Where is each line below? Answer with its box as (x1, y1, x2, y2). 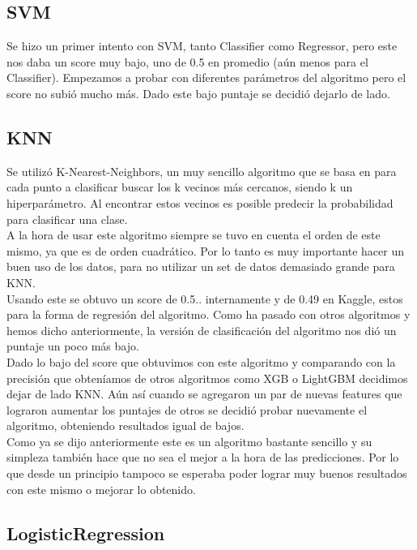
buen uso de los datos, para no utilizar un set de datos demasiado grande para (6, 258, 395, 275)
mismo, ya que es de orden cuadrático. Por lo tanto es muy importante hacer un (6, 242, 404, 259)
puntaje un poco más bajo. (6, 337, 139, 354)
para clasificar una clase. (6, 210, 128, 227)
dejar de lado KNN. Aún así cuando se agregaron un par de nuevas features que (6, 385, 402, 402)
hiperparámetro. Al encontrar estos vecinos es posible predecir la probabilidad (6, 194, 394, 211)
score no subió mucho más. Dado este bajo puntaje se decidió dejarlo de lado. (6, 84, 390, 101)
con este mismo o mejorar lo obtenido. (6, 480, 196, 497)
